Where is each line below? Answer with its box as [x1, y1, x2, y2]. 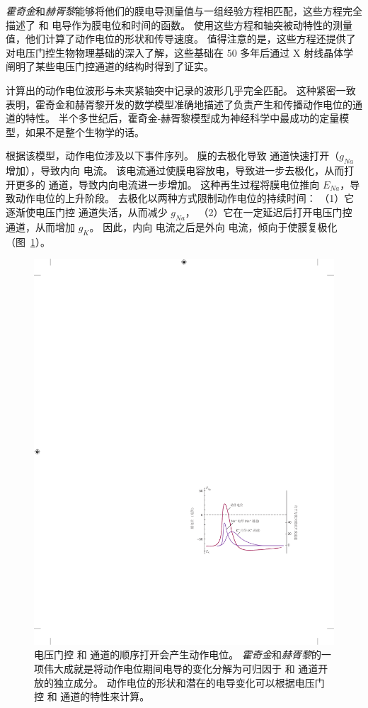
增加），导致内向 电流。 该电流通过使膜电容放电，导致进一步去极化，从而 [6, 163, 345, 178]
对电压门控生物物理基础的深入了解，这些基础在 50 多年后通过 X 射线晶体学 [6, 45, 354, 60]
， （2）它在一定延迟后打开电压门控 [185, 204, 352, 219]
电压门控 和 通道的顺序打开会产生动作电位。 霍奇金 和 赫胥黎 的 [34, 647, 321, 662]
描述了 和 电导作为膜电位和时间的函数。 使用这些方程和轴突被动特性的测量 [6, 17, 352, 32]
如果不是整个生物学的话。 [25, 124, 144, 139]
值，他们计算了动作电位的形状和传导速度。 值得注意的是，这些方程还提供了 [6, 31, 356, 46]
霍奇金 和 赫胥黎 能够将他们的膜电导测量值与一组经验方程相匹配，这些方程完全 [6, 4, 362, 18]
